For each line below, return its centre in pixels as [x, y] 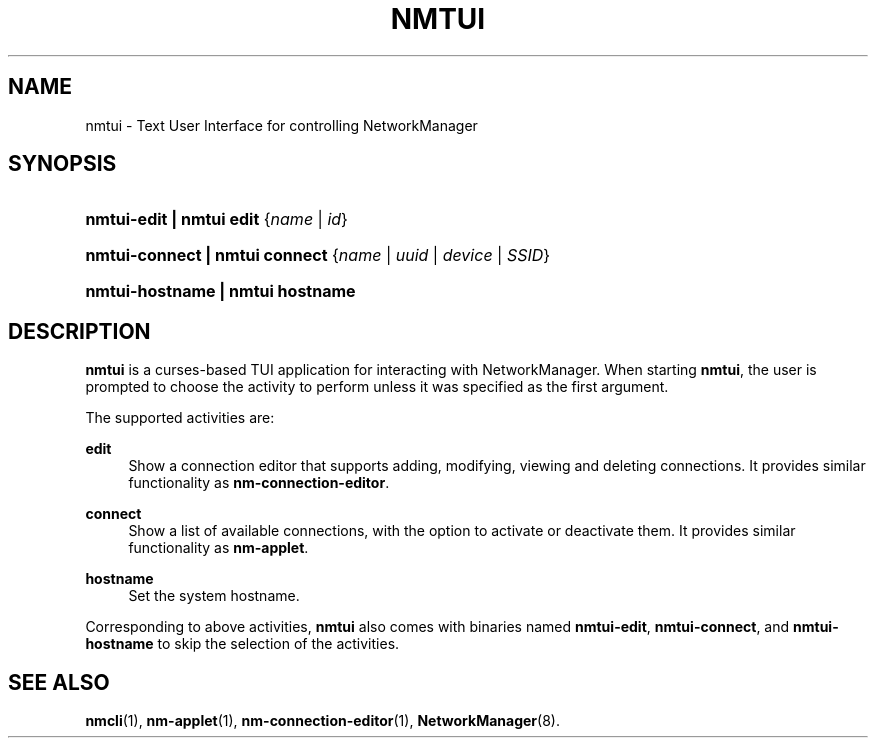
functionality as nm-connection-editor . [259, 483]
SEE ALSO [59, 682]
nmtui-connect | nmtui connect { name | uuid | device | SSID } [318, 255]
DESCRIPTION [79, 331]
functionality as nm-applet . [218, 548]
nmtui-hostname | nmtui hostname [220, 291]
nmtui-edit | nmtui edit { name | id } [216, 219]
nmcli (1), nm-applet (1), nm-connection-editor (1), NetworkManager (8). [322, 721]
